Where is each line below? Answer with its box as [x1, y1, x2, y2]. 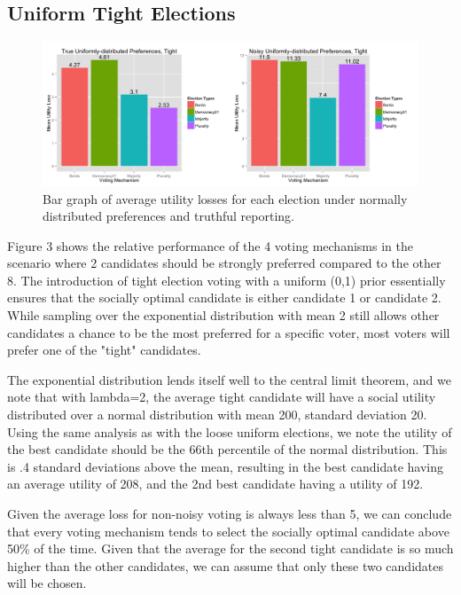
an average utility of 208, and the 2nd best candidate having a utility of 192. [7, 474, 424, 493]
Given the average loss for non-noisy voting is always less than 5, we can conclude [7, 505, 452, 523]
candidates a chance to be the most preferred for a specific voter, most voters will [7, 323, 450, 341]
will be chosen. [7, 574, 87, 592]
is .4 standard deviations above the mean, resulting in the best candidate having [7, 457, 444, 475]
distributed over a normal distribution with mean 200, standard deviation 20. [7, 405, 427, 424]
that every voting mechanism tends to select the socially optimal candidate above [7, 521, 449, 540]
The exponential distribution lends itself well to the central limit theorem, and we [7, 370, 451, 388]
